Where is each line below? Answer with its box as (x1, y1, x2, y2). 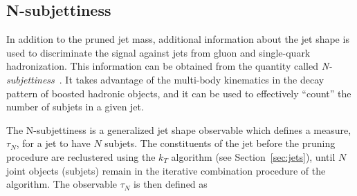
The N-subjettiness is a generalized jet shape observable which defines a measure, (6, 122, 351, 137)
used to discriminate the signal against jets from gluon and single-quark (6, 45, 311, 59)
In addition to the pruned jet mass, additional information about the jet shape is (6, 32, 349, 46)
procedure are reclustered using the (6, 149, 156, 164)
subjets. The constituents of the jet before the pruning (104, 136, 336, 150)
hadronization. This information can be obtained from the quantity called (6, 59, 318, 73)
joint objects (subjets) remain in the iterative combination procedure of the (6, 163, 326, 177)
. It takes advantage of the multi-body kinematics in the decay (59, 72, 324, 86)
